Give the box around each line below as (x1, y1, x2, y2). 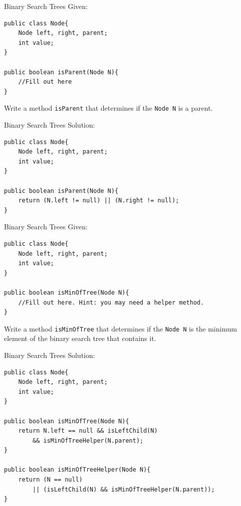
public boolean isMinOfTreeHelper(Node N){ (4, 466, 151, 474)
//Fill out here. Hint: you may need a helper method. (18, 299, 204, 306)
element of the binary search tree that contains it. (4, 333, 156, 343)
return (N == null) (18, 476, 83, 484)
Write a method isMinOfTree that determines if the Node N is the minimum (4, 323, 237, 334)
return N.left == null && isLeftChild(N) (18, 427, 158, 435)
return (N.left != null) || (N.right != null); (18, 197, 179, 204)
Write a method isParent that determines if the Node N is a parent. (4, 103, 213, 113)
